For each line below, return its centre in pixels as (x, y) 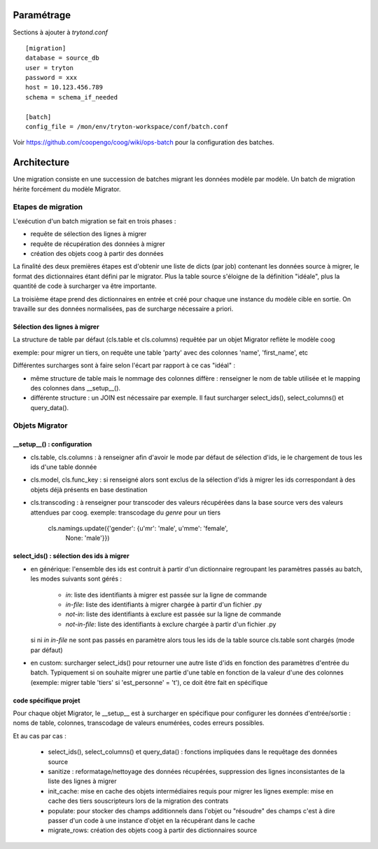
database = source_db (62, 58)
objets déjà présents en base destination (89, 489)
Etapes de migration (48, 207)
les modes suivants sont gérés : (76, 579)
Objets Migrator (40, 426)
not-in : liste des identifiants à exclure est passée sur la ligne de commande (173, 614)
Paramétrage (42, 15)
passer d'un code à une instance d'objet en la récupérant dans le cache (152, 821)
